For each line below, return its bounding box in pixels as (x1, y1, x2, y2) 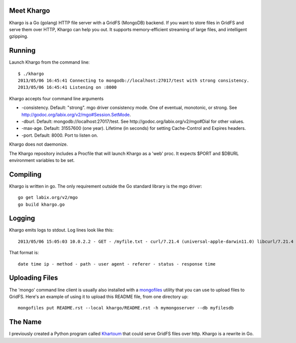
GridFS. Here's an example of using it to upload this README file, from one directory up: (9, 294, 188, 300)
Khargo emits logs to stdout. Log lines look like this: (9, 227, 114, 233)
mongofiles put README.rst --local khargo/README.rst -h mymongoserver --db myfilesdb (18, 305, 234, 311)
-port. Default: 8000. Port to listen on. (21, 132, 98, 138)
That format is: (9, 250, 39, 256)
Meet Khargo (9, 6, 50, 15)
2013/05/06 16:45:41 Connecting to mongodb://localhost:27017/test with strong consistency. (18, 77, 250, 83)
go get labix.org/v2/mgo (18, 195, 78, 200)
